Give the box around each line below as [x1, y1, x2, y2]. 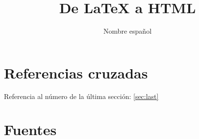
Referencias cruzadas [4, 62, 148, 82]
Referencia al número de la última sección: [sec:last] [4, 91, 159, 101]
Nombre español [103, 26, 152, 36]
